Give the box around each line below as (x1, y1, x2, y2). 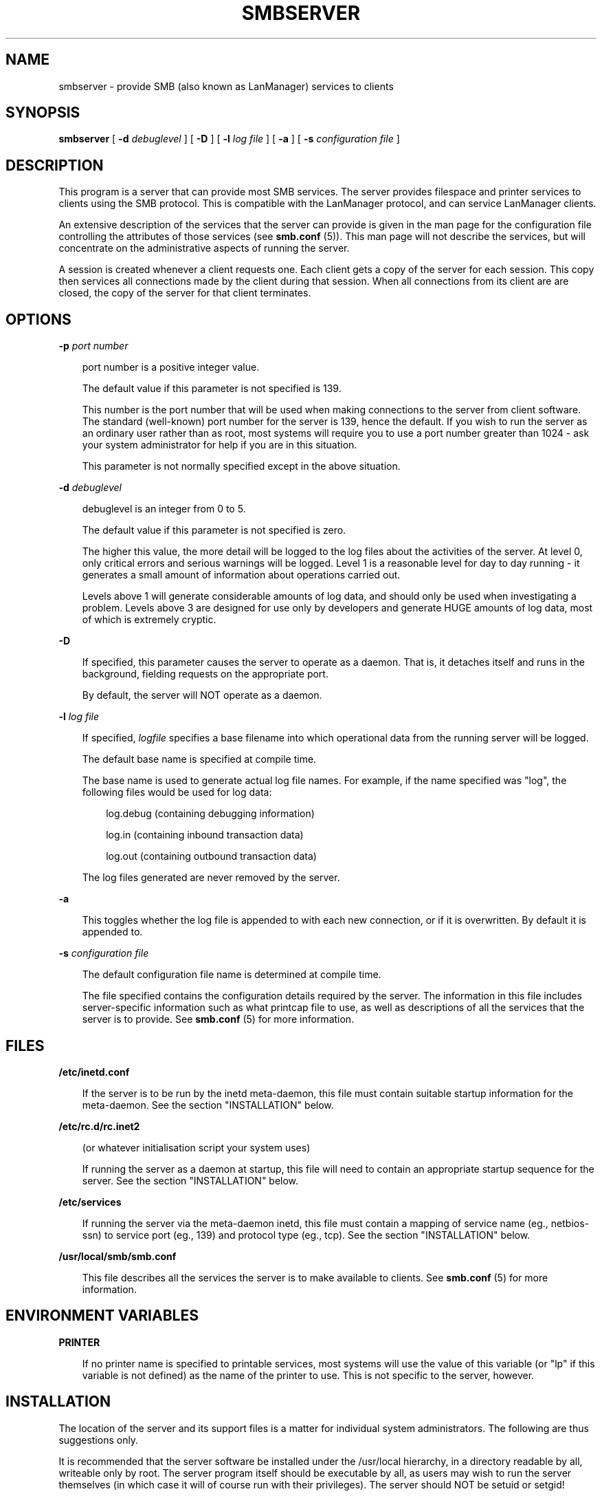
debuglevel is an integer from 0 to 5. (82, 503, 246, 515)
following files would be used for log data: (82, 786, 272, 799)
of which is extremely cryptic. (82, 614, 216, 626)
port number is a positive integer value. (82, 361, 260, 373)
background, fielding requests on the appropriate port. (82, 668, 328, 680)
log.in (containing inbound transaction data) (106, 829, 304, 841)
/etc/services (58, 1195, 122, 1208)
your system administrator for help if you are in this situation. (82, 439, 357, 451)
